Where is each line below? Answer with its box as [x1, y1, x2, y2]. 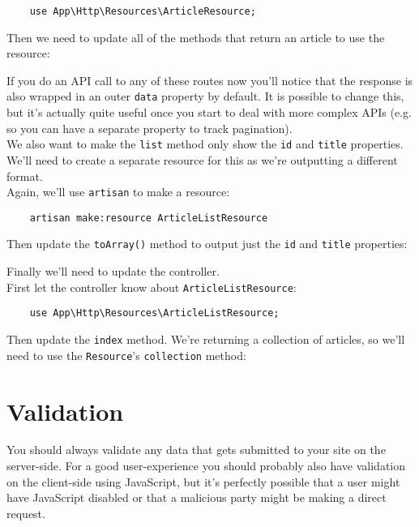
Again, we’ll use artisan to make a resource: [6, 183, 230, 200]
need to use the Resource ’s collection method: [6, 346, 246, 363]
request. [6, 504, 45, 521]
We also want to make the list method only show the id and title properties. [6, 135, 404, 152]
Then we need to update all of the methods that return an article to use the [6, 28, 385, 45]
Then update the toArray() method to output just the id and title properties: [6, 235, 408, 252]
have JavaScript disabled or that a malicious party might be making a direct [6, 489, 387, 506]
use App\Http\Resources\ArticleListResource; [29, 307, 280, 319]
